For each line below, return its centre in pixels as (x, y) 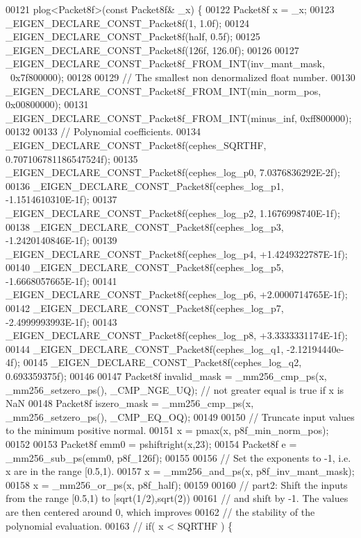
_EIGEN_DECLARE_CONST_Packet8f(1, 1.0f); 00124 (127, 23)
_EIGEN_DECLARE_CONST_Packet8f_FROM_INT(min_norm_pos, (163, 90)
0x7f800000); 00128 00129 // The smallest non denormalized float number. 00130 (183, 77)
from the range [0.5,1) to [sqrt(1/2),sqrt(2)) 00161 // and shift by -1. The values (177, 498)
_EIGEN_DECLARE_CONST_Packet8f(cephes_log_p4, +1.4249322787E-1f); (177, 253)
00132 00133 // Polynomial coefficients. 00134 (103, 131)
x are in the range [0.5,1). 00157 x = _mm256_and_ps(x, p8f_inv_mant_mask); (180, 471)
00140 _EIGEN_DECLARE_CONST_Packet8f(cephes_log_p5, (145, 267)
